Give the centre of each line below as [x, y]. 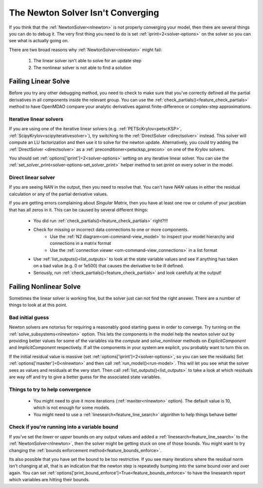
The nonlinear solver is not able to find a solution [82, 68]
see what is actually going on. [39, 41]
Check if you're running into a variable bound [64, 427]
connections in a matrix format [81, 244]
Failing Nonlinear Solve [45, 287]
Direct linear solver [32, 177]
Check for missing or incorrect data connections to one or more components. [111, 230]
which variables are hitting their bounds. [49, 480]
